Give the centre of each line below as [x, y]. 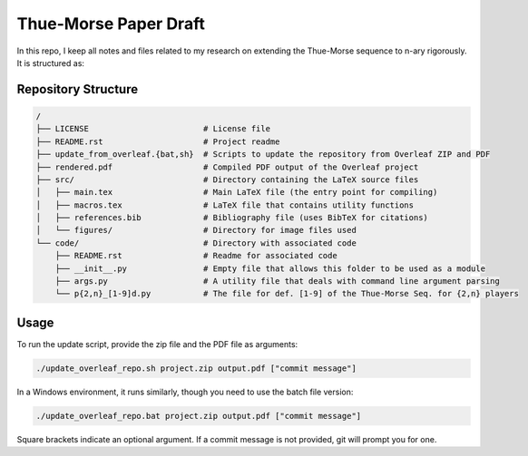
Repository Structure [78, 89]
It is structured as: [51, 63]
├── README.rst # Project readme [158, 141]
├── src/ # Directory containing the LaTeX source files [227, 179]
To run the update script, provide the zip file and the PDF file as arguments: [157, 344]
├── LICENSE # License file [153, 129]
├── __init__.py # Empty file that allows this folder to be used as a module [270, 268]
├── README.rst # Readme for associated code [196, 256]
